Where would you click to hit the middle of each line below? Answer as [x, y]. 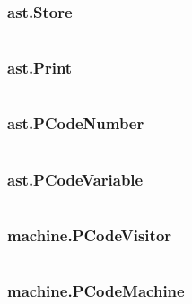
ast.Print [40, 68]
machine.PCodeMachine [96, 291]
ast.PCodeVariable [75, 179]
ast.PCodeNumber [76, 123]
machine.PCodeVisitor [90, 235]
